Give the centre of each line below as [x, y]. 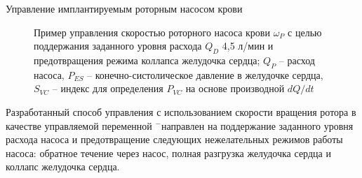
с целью [305, 32]
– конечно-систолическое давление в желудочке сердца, [205, 74]
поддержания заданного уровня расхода [118, 46]
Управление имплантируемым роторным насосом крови [124, 8]
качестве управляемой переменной [79, 125]
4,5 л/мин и [248, 46]
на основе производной [235, 88]
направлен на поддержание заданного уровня [257, 125]
